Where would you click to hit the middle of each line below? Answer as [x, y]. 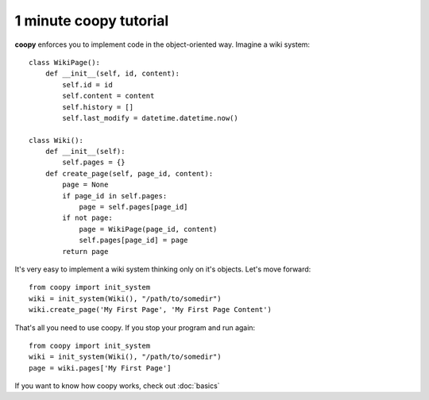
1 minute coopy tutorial [92, 21]
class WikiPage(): [65, 62]
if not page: [87, 218]
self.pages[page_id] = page [133, 240]
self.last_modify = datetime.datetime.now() [150, 118]
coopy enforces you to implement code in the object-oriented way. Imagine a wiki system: [162, 44]
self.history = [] [98, 107]
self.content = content [108, 96]
